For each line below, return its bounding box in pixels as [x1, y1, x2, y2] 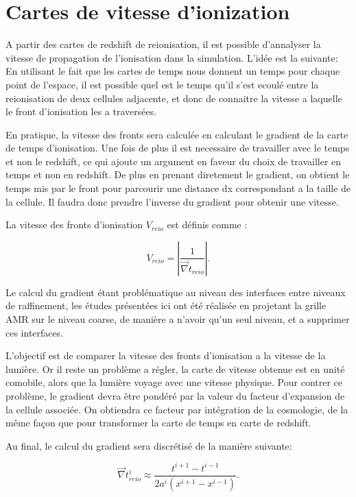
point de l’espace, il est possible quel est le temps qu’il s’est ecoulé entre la [5, 77, 319, 91]
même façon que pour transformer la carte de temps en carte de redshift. [5, 415, 311, 430]
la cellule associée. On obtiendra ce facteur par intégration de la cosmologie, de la [5, 402, 348, 416]
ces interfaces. [5, 325, 64, 339]
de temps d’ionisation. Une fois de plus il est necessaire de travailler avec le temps [5, 141, 350, 155]
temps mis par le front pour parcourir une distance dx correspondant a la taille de [5, 181, 351, 195]
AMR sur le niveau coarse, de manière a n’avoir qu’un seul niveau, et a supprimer [5, 312, 350, 326]
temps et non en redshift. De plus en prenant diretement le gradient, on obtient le [5, 167, 350, 182]
